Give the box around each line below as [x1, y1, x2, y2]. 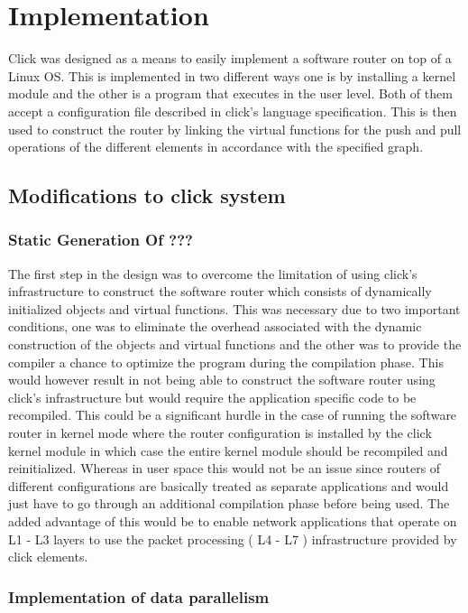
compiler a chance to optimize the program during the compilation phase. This [8, 352, 444, 371]
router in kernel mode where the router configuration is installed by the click [8, 423, 432, 442]
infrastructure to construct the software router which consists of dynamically [8, 282, 432, 301]
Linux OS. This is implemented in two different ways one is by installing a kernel [8, 66, 456, 85]
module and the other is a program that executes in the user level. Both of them [8, 84, 453, 103]
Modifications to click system [8, 181, 286, 209]
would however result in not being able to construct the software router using [8, 370, 436, 389]
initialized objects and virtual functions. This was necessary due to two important [8, 299, 461, 318]
